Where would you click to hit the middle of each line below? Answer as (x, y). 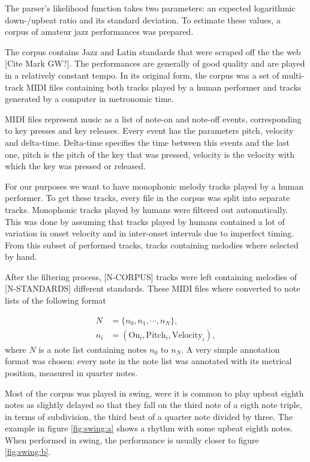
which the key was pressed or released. (75, 166)
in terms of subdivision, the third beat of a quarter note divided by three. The (149, 416)
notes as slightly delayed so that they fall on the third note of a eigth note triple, (154, 405)
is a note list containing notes (93, 349)
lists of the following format (55, 300)
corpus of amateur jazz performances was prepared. (99, 31)
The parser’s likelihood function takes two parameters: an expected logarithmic (150, 8)
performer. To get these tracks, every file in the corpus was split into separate (148, 198)
